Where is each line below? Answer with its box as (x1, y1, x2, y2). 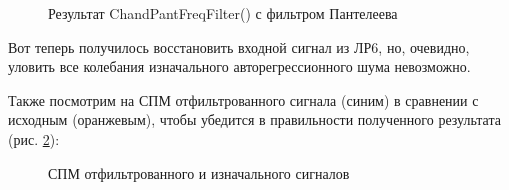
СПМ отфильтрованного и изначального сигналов (48, 162, 350, 183)
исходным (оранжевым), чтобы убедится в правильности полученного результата (8, 109, 501, 130)
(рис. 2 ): (8, 128, 60, 149)
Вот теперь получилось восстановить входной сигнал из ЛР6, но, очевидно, (8, 36, 470, 57)
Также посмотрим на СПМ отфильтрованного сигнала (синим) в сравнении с (8, 89, 479, 110)
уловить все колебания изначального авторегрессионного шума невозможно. (8, 56, 471, 77)
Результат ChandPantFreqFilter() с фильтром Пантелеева (48, 3, 398, 23)
